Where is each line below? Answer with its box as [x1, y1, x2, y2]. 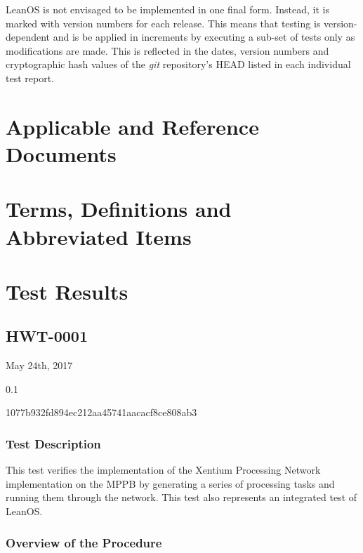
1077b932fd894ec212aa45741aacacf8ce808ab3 [6, 405, 197, 420]
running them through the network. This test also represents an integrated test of [6, 490, 357, 505]
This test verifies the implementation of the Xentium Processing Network [6, 462, 321, 477]
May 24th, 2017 [6, 358, 73, 373]
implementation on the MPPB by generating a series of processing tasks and [6, 476, 335, 491]
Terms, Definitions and [6, 194, 232, 223]
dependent [6, 29, 51, 44]
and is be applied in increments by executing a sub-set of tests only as [53, 29, 355, 44]
